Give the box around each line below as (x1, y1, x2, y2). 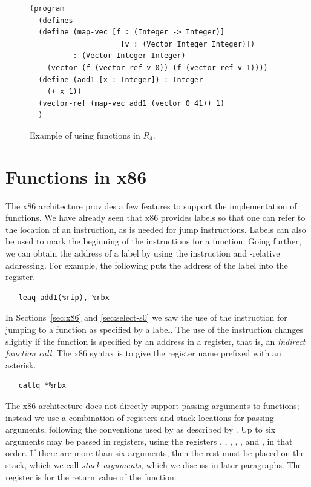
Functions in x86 (5, 164, 147, 189)
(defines (38, 16, 73, 25)
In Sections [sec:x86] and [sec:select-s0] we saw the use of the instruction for (5, 311, 287, 324)
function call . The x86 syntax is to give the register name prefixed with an (5, 347, 281, 359)
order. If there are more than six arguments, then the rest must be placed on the (5, 446, 305, 459)
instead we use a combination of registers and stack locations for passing (5, 411, 274, 423)
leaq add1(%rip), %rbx (18, 293, 110, 302)
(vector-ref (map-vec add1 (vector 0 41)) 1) (38, 99, 225, 108)
